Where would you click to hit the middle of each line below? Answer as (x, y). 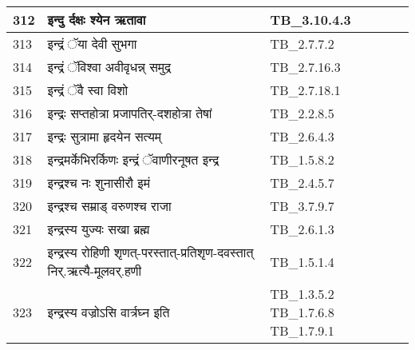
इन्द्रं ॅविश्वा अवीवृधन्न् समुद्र (109, 67)
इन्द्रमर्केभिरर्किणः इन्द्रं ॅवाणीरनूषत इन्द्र (133, 159)
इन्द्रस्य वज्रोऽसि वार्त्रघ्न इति (109, 312)
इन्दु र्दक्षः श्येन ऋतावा (97, 20)
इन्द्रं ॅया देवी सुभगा (92, 44)
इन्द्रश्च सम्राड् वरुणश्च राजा (109, 206)
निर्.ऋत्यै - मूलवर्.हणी (95, 270)
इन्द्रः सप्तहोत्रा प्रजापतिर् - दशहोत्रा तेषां (130, 113)
